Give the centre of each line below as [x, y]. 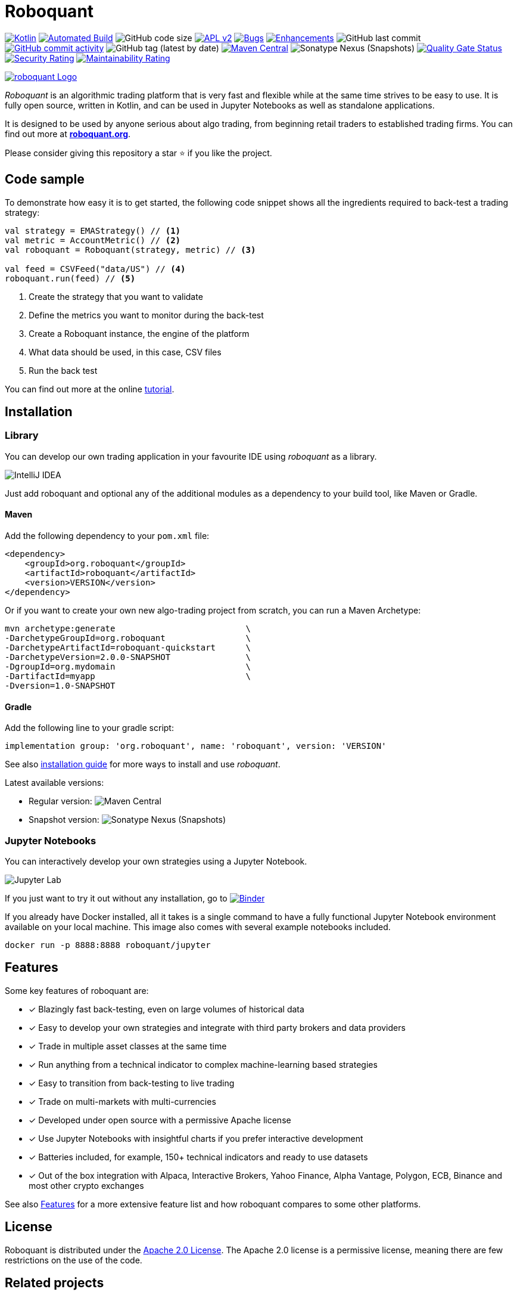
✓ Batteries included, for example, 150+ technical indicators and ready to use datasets [198, 1157]
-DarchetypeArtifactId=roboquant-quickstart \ [128, 648]
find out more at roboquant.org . [68, 134]
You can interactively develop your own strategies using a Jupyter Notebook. [156, 861]
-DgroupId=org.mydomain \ [128, 667]
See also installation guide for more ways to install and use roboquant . [143, 764]
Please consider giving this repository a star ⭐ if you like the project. [138, 153]
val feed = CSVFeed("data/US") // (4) [95, 269]
